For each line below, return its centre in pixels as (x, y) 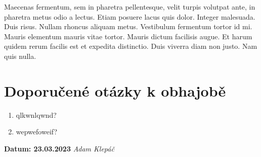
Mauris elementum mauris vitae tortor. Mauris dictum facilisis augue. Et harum (128, 36)
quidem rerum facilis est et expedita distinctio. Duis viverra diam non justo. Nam (131, 46)
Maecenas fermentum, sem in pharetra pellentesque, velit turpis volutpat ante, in (130, 7)
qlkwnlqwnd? (36, 114)
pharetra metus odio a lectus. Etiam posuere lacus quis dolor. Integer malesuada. (130, 16)
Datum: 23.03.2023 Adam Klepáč (59, 148)
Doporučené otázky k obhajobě (115, 90)
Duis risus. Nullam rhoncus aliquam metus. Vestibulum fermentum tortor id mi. (128, 26)
